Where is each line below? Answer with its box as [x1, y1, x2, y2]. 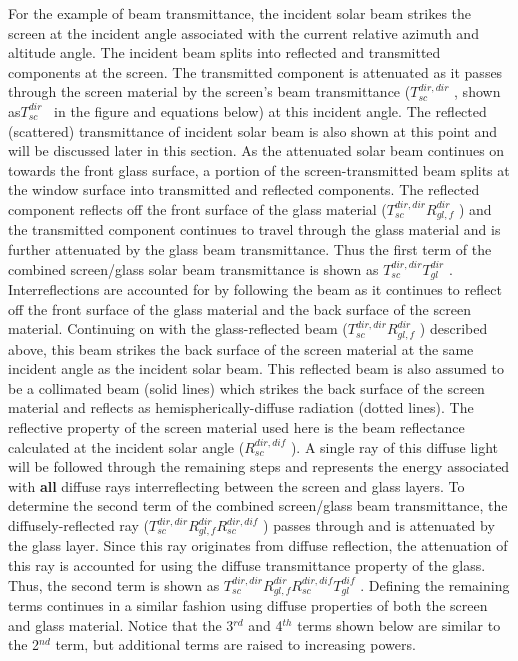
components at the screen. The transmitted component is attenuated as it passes [8, 61, 503, 82]
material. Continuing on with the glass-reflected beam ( [8, 318, 348, 339]
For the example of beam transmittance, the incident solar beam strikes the [8, 3, 472, 23]
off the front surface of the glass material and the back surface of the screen [8, 298, 471, 319]
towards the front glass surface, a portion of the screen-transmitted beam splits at [8, 159, 510, 180]
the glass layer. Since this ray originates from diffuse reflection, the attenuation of [8, 535, 508, 556]
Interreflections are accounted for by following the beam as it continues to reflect [8, 279, 502, 300]
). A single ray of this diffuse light [290, 436, 499, 457]
